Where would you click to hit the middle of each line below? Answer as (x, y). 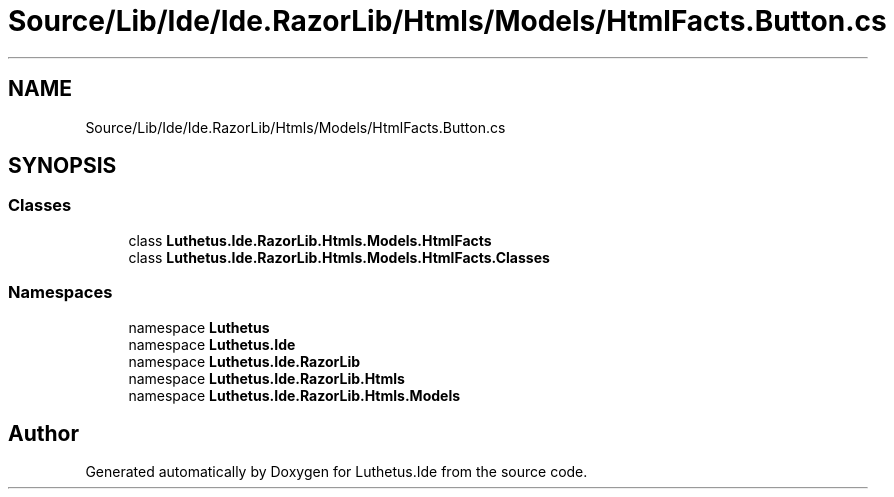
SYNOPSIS (62, 166)
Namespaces (60, 292)
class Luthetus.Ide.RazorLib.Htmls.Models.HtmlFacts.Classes (339, 257)
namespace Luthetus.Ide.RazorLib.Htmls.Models (294, 395)
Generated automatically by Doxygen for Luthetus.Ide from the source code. (336, 472)
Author (43, 433)
